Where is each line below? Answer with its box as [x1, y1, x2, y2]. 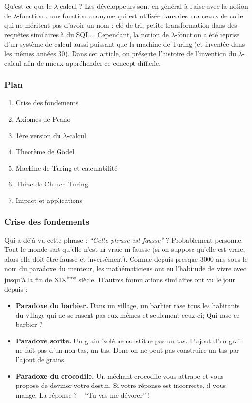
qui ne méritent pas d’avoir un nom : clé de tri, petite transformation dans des [4, 20, 237, 30]
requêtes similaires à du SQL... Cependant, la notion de [4, 29, 169, 39]
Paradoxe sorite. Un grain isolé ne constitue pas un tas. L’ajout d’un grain [15, 335, 244, 345]
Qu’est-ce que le [4, 1, 52, 11]
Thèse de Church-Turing [15, 179, 88, 189]
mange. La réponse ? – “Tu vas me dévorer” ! [15, 389, 150, 400]
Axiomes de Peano [15, 113, 71, 124]
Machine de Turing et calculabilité [15, 162, 118, 172]
